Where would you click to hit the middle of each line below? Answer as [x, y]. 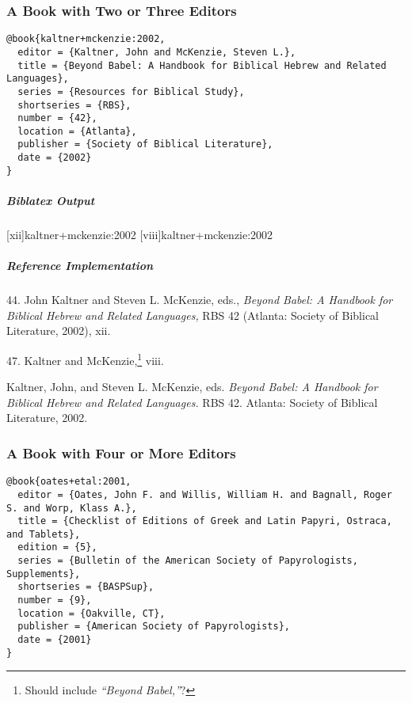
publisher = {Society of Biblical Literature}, [145, 144]
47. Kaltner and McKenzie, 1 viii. [85, 359]
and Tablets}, [44, 534]
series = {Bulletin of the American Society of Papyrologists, [188, 561]
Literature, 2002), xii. [59, 331]
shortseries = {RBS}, [74, 105]
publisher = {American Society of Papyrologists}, [154, 627]
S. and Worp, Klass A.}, [72, 508]
